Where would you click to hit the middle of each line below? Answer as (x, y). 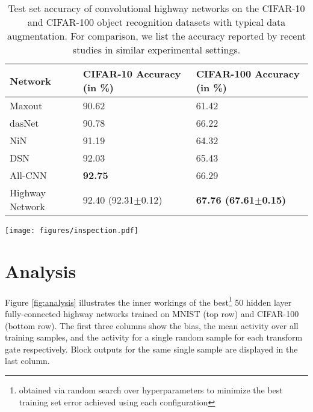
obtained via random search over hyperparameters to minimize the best (151, 390)
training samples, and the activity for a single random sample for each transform (154, 337)
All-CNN (28, 175)
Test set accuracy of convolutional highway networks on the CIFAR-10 (156, 8)
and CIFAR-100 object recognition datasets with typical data (156, 22)
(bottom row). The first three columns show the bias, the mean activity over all (152, 325)
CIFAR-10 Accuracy (132, 74)
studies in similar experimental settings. (156, 50)
